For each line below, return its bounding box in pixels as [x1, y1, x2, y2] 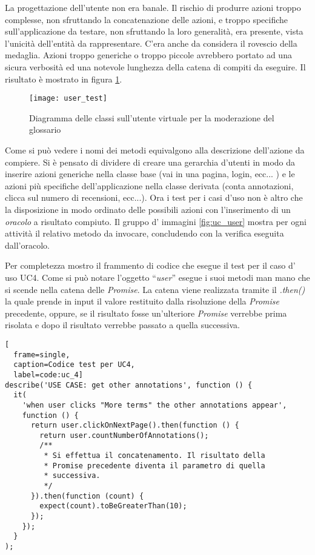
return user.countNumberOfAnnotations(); [39, 431, 209, 440]
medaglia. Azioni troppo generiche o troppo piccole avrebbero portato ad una [5, 49, 292, 61]
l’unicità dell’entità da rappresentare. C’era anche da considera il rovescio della [5, 36, 297, 49]
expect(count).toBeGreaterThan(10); [39, 502, 187, 511]
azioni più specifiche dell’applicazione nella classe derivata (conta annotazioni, [5, 179, 294, 192]
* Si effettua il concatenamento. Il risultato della [44, 451, 265, 460]
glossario [29, 123, 61, 136]
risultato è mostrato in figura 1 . [5, 72, 122, 85]
